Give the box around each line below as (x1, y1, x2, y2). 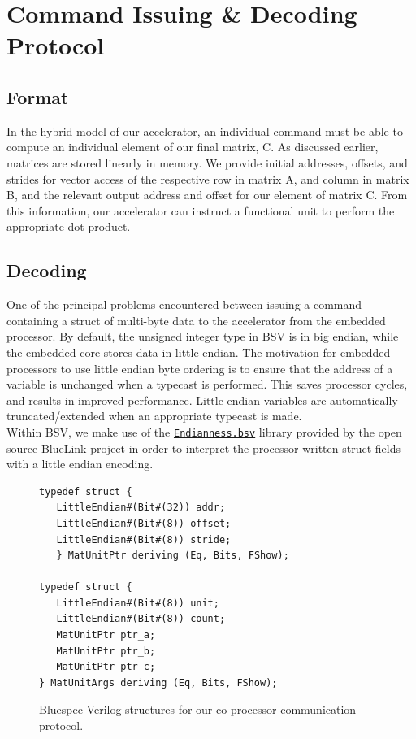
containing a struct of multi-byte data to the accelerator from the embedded (6, 311, 386, 328)
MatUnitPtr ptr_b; (56, 645, 156, 657)
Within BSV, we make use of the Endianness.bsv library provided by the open (6, 423, 402, 440)
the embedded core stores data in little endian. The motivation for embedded (6, 343, 391, 360)
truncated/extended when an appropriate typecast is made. (6, 407, 302, 424)
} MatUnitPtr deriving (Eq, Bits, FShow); (56, 550, 289, 562)
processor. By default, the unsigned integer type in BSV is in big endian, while (6, 328, 399, 345)
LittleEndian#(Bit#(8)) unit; (56, 597, 219, 609)
